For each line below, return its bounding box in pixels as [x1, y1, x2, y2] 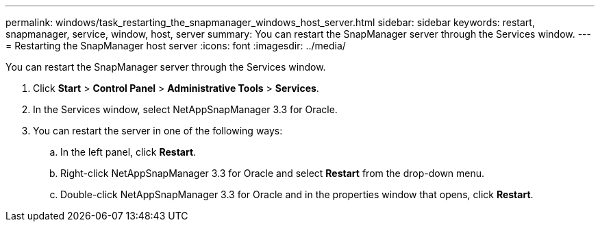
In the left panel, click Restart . [60, 146, 197, 158]
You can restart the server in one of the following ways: [33, 125, 283, 136]
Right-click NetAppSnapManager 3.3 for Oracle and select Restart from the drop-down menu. [60, 167, 485, 179]
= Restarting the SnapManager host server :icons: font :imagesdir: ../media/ [5, 40, 346, 51]
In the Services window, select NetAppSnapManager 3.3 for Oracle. [33, 104, 338, 115]
